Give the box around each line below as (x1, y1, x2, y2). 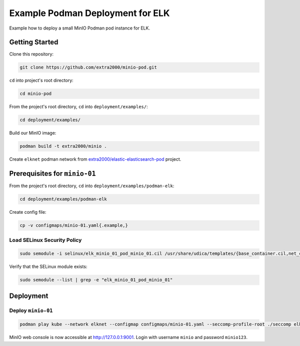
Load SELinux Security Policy (9, 236, 82, 243)
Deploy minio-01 (9, 307, 53, 314)
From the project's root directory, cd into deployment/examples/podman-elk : (9, 183, 174, 189)
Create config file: (9, 209, 46, 215)
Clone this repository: (9, 51, 54, 57)
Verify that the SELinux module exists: (9, 263, 87, 270)
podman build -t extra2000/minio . (19, 143, 107, 149)
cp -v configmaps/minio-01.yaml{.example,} (19, 223, 128, 228)
